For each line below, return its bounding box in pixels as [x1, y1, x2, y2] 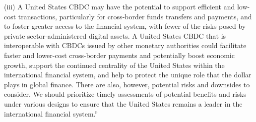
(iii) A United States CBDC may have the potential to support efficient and [4, 1, 235, 11]
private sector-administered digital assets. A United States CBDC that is [4, 30, 226, 41]
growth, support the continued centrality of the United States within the [4, 60, 225, 70]
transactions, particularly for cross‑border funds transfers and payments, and [18, 11, 252, 21]
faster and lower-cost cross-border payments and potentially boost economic [4, 50, 235, 60]
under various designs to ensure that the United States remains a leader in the [4, 98, 243, 109]
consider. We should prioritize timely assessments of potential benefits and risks [4, 89, 247, 99]
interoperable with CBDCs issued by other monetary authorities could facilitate [4, 40, 247, 51]
